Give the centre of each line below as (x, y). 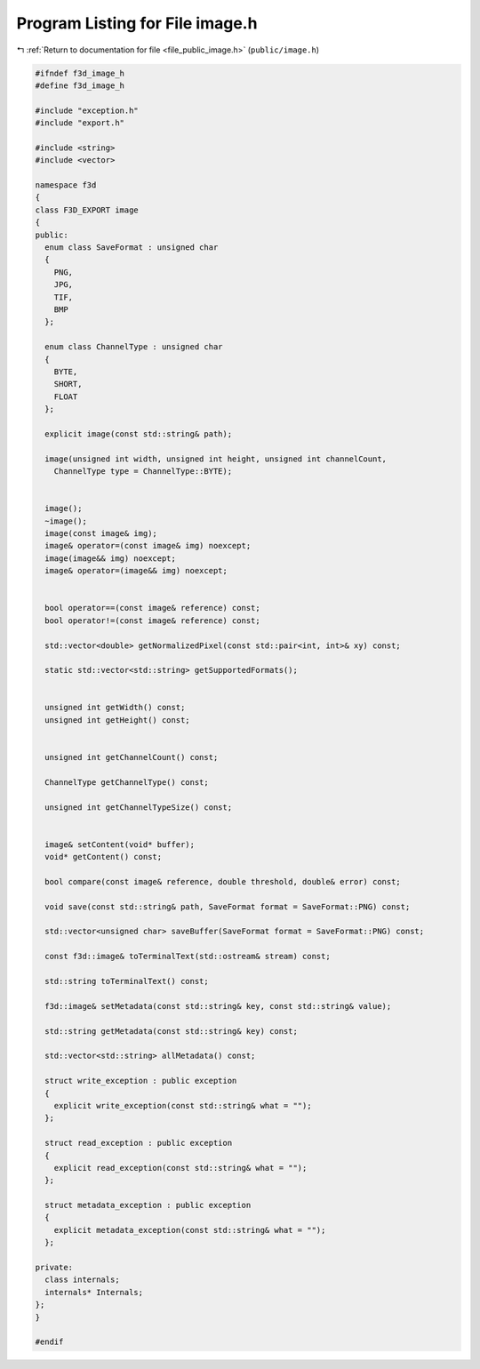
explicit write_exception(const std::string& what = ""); (183, 1105)
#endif (49, 1342)
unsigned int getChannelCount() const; (132, 757)
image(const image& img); (101, 533)
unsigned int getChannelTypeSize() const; (139, 807)
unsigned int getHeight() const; (117, 720)
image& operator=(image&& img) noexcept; (136, 571)
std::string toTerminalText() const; (127, 981)
